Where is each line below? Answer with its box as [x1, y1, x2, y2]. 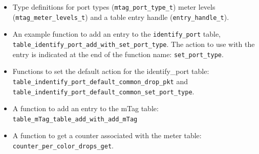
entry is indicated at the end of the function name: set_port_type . [12, 48, 224, 59]
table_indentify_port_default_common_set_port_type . [12, 86, 195, 96]
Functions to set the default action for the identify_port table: [12, 66, 209, 76]
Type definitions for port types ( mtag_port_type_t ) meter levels [12, 2, 215, 12]
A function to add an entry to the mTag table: [12, 103, 159, 114]
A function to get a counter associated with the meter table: [12, 130, 202, 141]
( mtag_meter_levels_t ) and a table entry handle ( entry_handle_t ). [12, 11, 229, 22]
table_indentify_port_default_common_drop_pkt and [12, 75, 188, 86]
